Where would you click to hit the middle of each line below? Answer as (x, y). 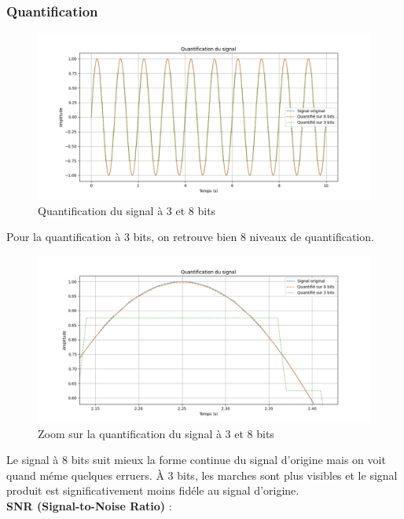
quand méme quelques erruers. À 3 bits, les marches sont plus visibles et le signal (202, 475)
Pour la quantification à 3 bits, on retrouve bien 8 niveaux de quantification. (190, 237)
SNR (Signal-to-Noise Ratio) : (89, 505)
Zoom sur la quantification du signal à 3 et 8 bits (156, 433)
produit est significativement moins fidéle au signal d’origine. (153, 490)
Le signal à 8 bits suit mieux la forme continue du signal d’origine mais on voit (196, 460)
